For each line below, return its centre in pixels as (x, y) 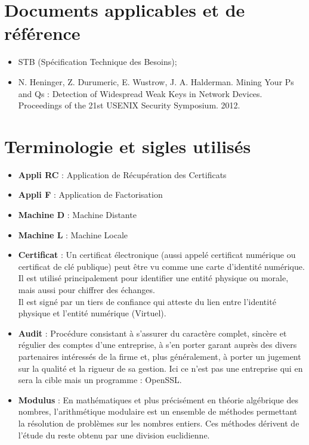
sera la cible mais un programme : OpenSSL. (100, 380)
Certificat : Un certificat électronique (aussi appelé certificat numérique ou (157, 255)
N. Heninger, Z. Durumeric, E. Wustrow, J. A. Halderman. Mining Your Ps (156, 81)
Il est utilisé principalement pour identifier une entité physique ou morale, (153, 278)
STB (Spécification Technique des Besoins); (98, 62)
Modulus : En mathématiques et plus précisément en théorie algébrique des (158, 399)
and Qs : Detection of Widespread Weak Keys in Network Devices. (140, 93)
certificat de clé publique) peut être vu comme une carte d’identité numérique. (161, 266)
